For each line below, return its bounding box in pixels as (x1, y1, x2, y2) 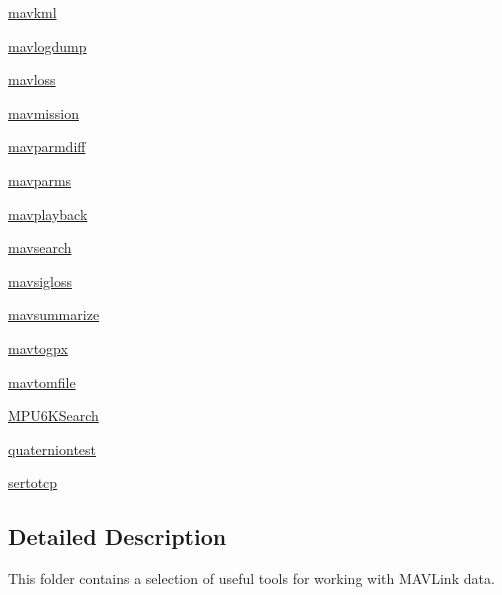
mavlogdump (8, 35, 87, 56)
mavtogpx (8, 337, 68, 358)
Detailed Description (8, 521, 227, 552)
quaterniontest (8, 438, 97, 459)
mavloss (8, 69, 56, 90)
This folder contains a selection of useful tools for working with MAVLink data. (8, 568, 495, 589)
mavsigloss (8, 270, 72, 291)
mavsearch (8, 237, 72, 258)
